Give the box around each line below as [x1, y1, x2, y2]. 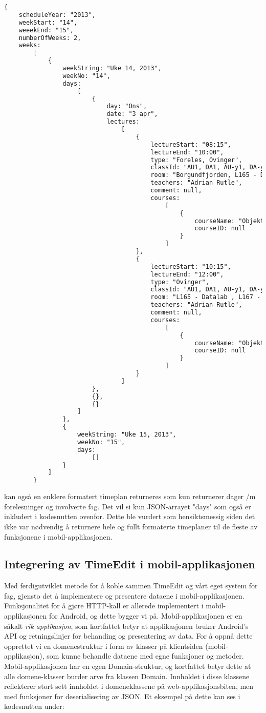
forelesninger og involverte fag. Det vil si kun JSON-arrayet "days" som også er [4, 501, 251, 511]
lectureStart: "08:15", [150, 141, 231, 148]
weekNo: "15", [77, 438, 125, 446]
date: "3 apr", [106, 110, 158, 118]
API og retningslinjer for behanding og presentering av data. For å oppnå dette [4, 630, 253, 641]
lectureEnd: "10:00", [150, 148, 224, 156]
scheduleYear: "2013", [18, 11, 96, 18]
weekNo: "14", [62, 72, 110, 80]
